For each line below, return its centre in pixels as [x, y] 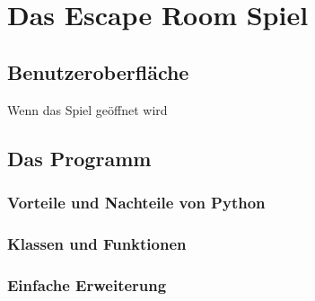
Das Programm [79, 158]
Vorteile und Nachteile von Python [136, 202]
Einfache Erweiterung [87, 284]
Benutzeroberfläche [98, 71]
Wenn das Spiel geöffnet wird [87, 109]
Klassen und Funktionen [97, 243]
